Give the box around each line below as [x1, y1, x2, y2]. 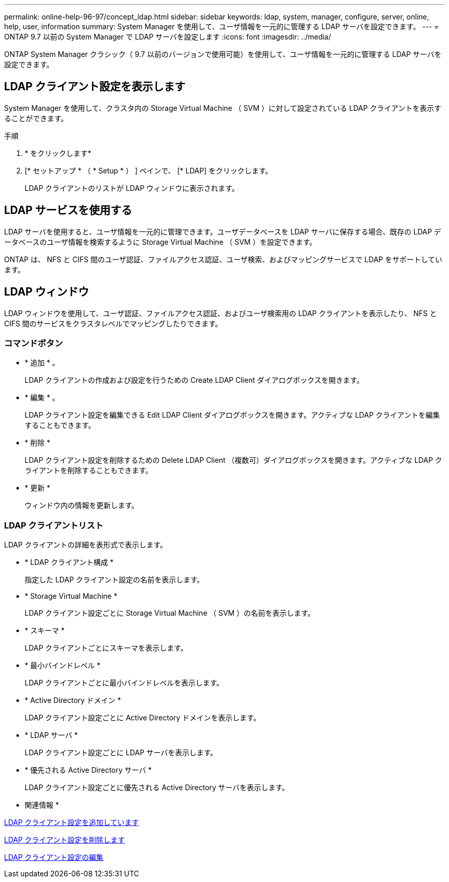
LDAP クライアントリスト [4, 520, 104, 531]
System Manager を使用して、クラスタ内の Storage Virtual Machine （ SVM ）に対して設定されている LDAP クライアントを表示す [4, 103, 441, 112]
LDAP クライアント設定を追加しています [4, 818, 139, 827]
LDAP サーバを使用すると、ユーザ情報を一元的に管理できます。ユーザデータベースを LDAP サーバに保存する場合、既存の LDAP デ [4, 227, 441, 236]
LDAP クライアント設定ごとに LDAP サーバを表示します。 [25, 748, 217, 757]
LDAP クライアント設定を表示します [4, 80, 186, 93]
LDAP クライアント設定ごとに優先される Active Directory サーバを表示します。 [25, 783, 290, 792]
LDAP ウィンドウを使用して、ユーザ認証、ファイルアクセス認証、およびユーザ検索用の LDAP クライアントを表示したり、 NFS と [4, 308, 437, 318]
